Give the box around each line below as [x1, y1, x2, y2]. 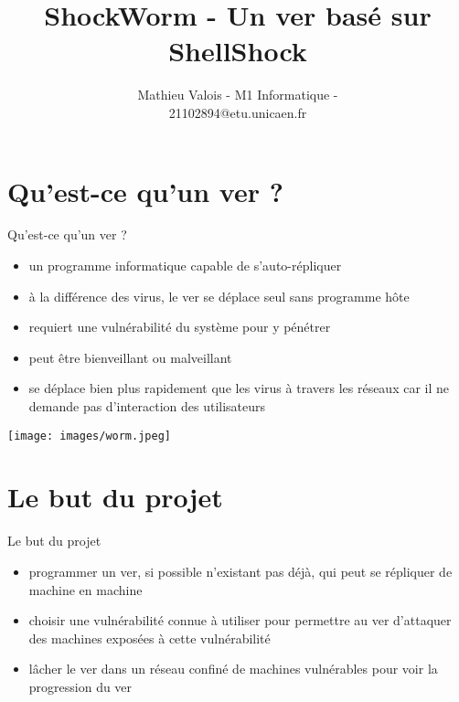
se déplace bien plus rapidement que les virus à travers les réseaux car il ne [28, 378, 450, 398]
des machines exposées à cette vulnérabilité [28, 628, 271, 647]
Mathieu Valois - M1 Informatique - [137, 85, 338, 104]
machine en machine [28, 580, 143, 599]
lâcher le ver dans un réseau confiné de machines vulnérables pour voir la [28, 659, 438, 678]
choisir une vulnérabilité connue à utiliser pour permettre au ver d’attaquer [28, 611, 452, 630]
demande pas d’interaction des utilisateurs [28, 397, 266, 415]
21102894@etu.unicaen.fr [168, 102, 307, 122]
